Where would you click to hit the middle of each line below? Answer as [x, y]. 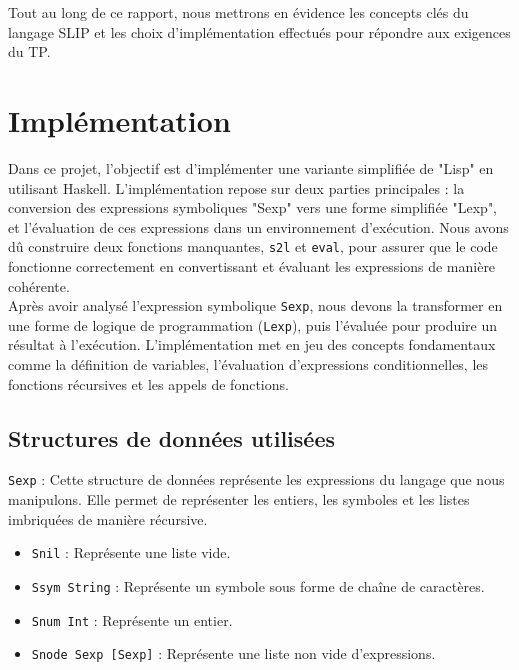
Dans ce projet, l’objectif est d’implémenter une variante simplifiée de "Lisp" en [251, 167]
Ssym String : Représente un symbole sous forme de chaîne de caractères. [258, 585]
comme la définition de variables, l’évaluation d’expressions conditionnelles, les [248, 364]
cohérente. [39, 285]
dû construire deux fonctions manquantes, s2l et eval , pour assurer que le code [253, 246]
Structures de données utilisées [171, 437]
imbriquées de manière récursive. [108, 518]
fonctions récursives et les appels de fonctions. [148, 383]
